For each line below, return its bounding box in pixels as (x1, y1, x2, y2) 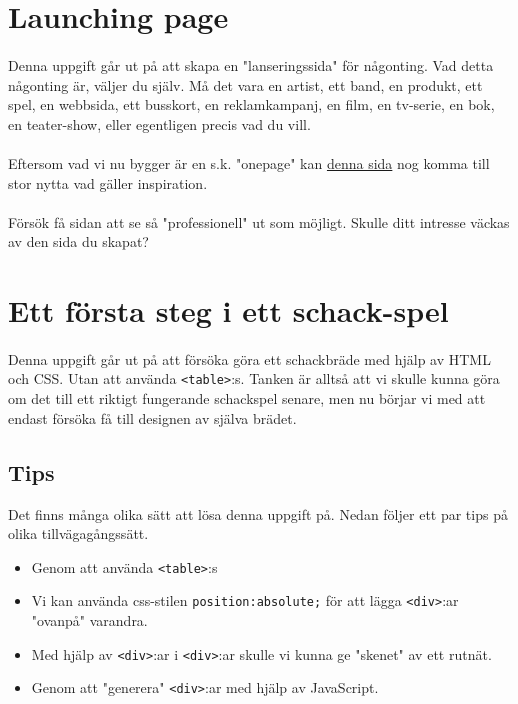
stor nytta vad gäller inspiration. (8, 172, 208, 193)
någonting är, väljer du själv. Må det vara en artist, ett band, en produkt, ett (8, 74, 483, 95)
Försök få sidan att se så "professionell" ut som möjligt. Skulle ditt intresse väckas (8, 211, 510, 232)
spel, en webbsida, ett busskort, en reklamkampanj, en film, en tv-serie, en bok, (8, 94, 495, 115)
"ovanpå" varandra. (31, 610, 148, 631)
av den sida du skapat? (8, 231, 149, 252)
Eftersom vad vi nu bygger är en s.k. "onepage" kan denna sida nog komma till (8, 152, 490, 173)
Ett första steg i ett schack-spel (8, 290, 449, 331)
